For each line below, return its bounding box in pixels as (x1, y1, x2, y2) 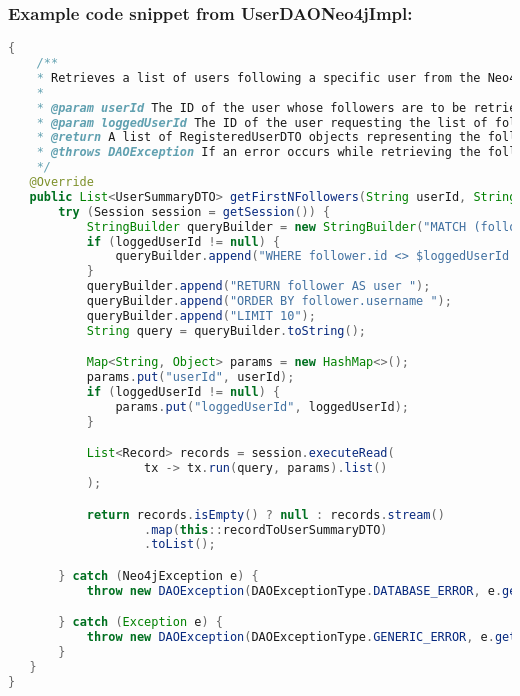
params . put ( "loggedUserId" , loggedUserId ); (115, 400, 409, 414)
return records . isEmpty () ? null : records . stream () (86, 507, 445, 522)
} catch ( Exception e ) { (58, 615, 223, 630)
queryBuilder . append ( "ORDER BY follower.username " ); (86, 294, 452, 309)
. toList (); (144, 537, 216, 552)
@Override (29, 175, 94, 190)
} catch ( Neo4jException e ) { (58, 568, 259, 583)
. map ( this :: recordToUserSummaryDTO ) (144, 522, 388, 537)
